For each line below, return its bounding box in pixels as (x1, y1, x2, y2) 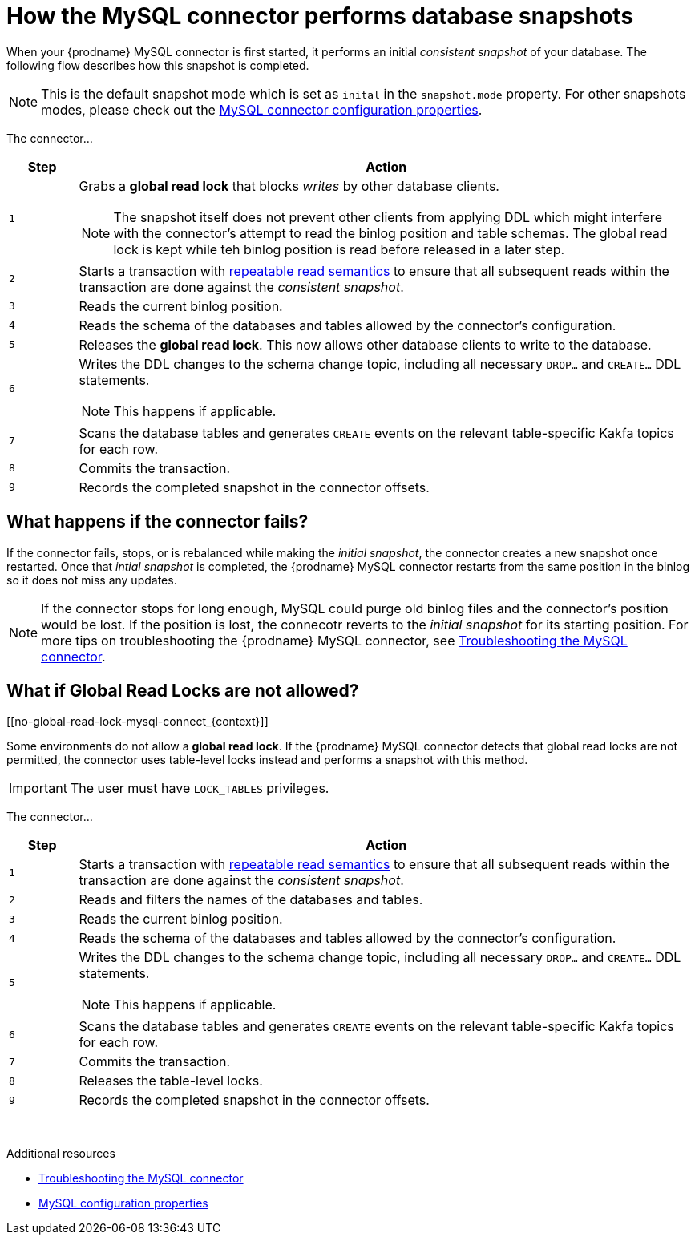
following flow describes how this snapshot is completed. (6, 58, 309, 72)
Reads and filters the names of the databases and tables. (79, 891, 423, 908)
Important (9, 780, 67, 797)
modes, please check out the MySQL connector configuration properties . (41, 101, 483, 118)
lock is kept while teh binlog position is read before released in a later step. (113, 241, 565, 257)
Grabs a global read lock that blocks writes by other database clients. (79, 177, 499, 194)
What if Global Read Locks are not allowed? (6, 681, 359, 701)
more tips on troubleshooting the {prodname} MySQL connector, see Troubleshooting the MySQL (41, 632, 628, 649)
